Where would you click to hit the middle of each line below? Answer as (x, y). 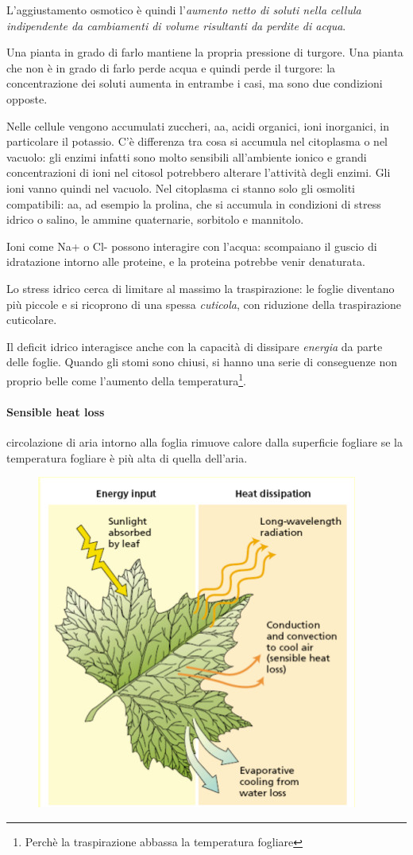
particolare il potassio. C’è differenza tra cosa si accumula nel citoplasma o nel (197, 141)
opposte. (27, 98)
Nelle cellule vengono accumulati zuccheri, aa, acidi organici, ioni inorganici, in (198, 125)
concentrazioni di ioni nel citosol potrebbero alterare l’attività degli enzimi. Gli (199, 172)
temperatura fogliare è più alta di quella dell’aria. (127, 457)
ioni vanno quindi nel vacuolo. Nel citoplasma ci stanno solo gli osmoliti (181, 187)
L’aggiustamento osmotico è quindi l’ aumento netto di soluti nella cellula (184, 10)
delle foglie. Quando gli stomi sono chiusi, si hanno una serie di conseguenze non (202, 362)
